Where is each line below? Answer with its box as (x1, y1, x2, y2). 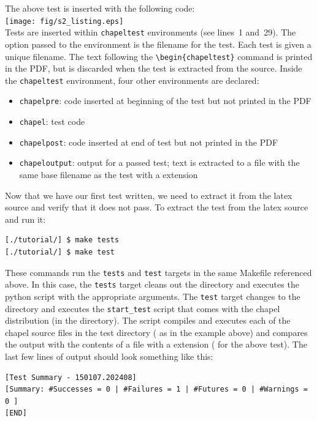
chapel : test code (19, 115, 85, 128)
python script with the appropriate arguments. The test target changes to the (5, 289, 300, 302)
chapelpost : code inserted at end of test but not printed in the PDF (19, 135, 278, 148)
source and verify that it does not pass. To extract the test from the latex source (5, 201, 308, 214)
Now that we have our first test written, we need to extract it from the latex (5, 188, 292, 201)
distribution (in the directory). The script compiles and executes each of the (5, 314, 291, 327)
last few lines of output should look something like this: (5, 350, 213, 362)
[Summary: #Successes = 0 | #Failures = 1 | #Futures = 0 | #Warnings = (5, 385, 308, 394)
